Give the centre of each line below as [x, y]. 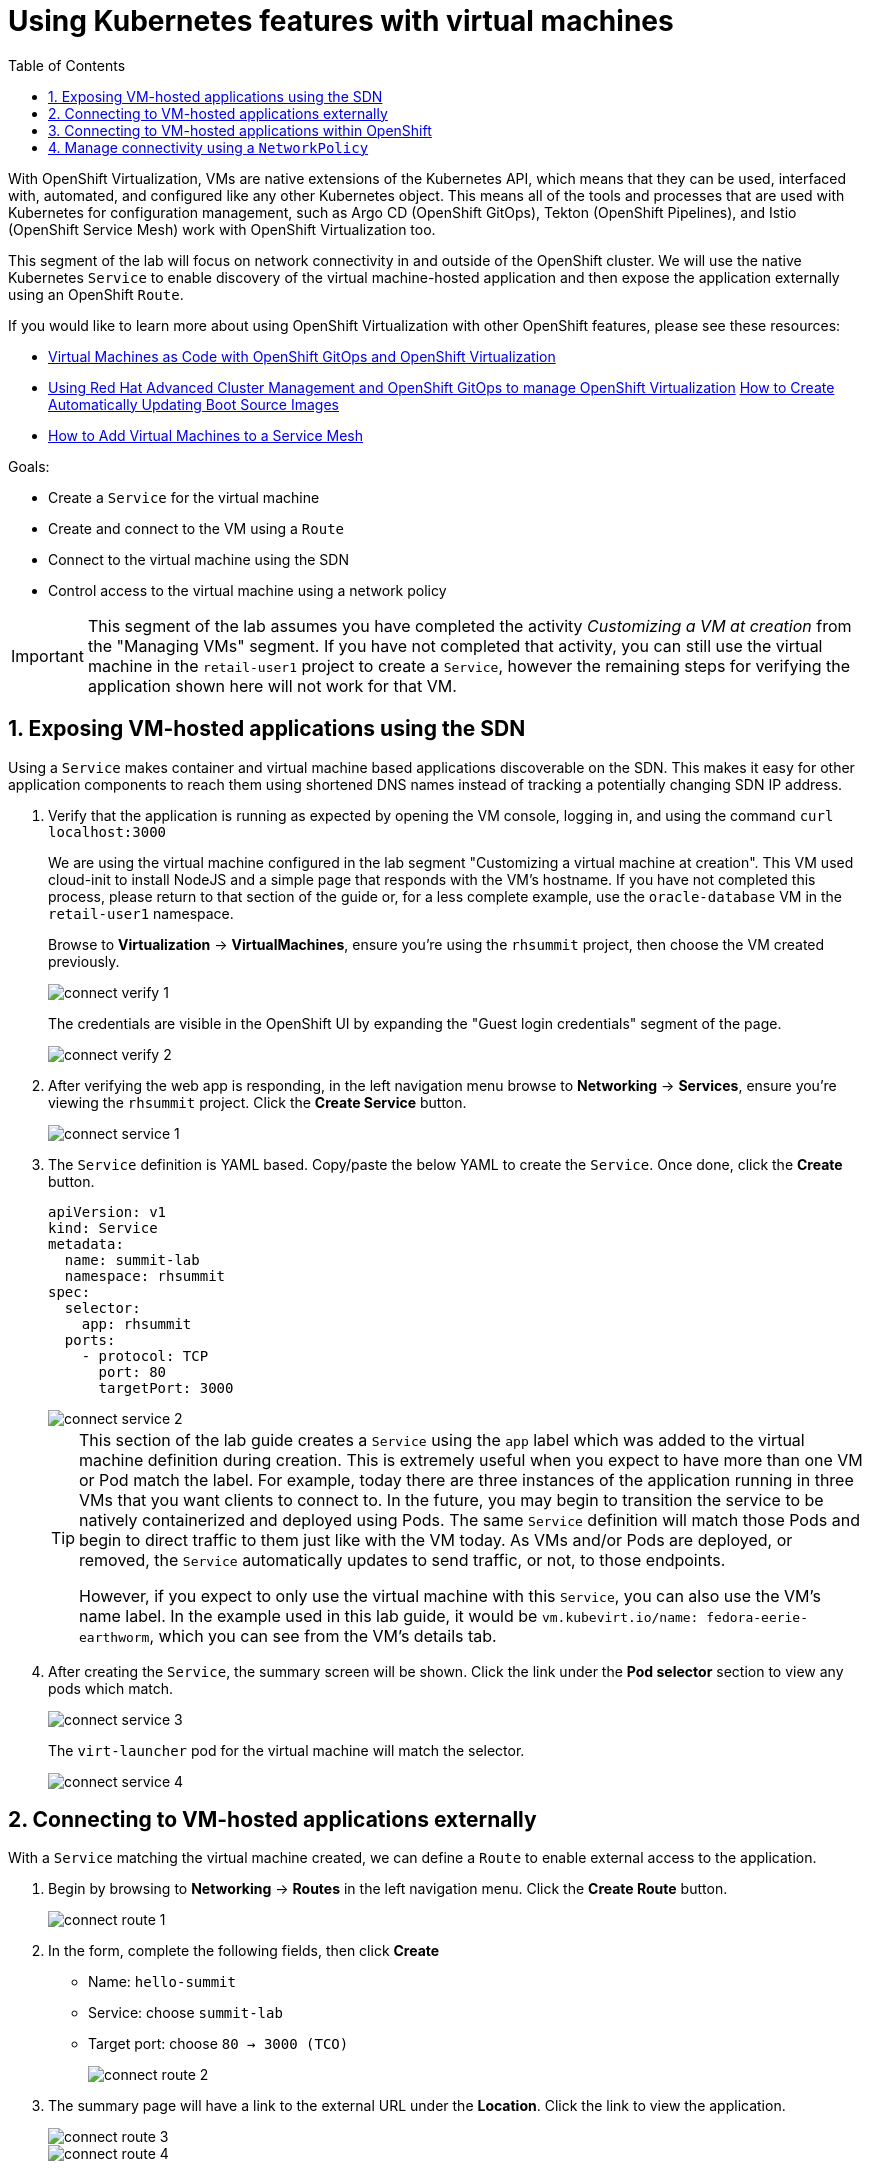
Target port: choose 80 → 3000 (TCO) [218, 2044]
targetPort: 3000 [166, 1387]
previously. [84, 961]
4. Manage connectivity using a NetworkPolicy [208, 147]
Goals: [29, 466]
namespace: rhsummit [145, 1275]
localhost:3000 [107, 831]
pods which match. [111, 1688]
